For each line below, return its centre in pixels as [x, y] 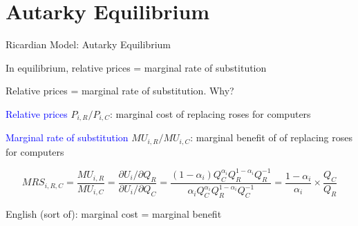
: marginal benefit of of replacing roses [271, 137]
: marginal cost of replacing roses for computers [210, 113]
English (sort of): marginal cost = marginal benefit [114, 213]
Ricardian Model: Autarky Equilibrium [88, 44]
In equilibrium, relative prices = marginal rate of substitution [136, 67]
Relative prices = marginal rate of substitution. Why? [120, 91]
